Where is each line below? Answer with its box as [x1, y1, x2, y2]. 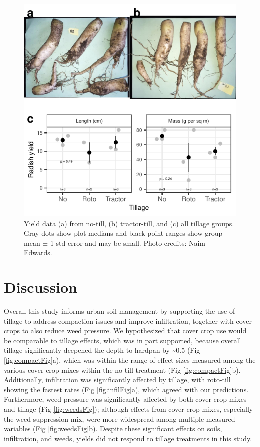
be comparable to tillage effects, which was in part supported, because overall [4, 335, 241, 345]
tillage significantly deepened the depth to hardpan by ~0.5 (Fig [4, 345, 200, 355]
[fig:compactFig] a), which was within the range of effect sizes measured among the [4, 355, 256, 365]
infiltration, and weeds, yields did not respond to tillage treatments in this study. [4, 433, 252, 443]
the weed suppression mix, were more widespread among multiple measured [4, 413, 235, 424]
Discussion [4, 277, 77, 297]
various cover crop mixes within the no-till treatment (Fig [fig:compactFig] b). [4, 364, 241, 375]
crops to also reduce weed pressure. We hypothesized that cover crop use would [4, 325, 247, 336]
